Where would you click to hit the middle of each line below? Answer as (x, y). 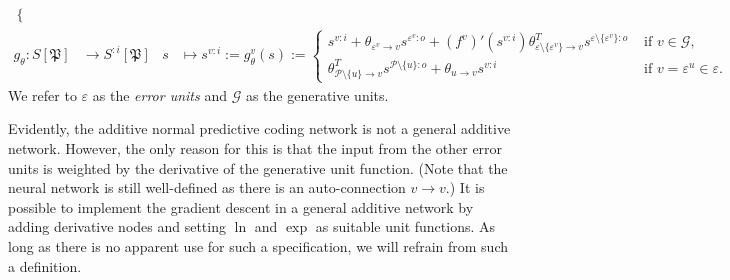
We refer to (42, 94)
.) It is (465, 187)
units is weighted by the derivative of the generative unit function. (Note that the (258, 167)
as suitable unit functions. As (405, 226)
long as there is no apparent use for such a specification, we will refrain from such (258, 246)
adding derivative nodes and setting (117, 226)
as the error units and (159, 94)
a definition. (45, 265)
